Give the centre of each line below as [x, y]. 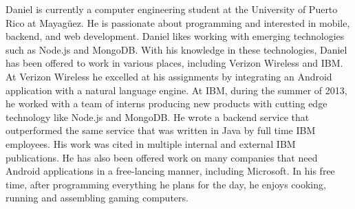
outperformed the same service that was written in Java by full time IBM [161, 130]
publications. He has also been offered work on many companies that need [162, 157]
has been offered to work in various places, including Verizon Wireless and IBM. [174, 63]
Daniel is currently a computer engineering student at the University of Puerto [172, 9]
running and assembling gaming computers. [97, 198]
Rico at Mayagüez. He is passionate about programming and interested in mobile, [178, 22]
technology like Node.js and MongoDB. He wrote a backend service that [158, 117]
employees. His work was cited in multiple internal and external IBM [151, 143]
